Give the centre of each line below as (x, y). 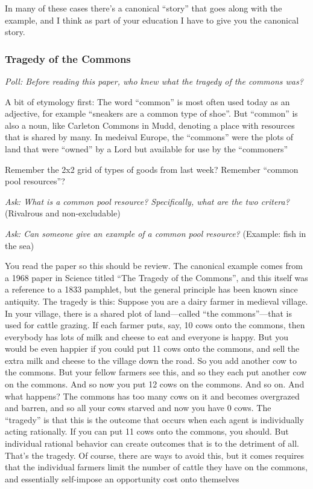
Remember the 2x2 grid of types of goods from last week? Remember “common (152, 169)
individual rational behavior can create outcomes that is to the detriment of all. (152, 443)
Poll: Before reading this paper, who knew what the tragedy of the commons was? (154, 81)
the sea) (20, 245)
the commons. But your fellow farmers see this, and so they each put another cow (156, 372)
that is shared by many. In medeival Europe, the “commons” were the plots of (149, 137)
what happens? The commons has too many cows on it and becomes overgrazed (152, 396)
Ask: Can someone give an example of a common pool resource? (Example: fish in (156, 233)
